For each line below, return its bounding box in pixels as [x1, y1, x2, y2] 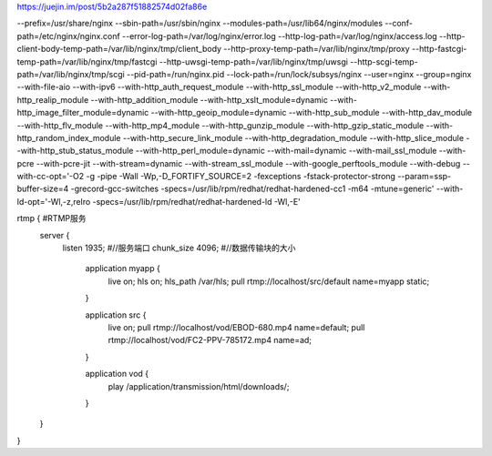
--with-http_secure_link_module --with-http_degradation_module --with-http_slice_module [122, 132, 465, 143]
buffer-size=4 [16, 183, 69, 195]
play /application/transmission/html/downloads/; [108, 380, 290, 391]
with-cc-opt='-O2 [16, 171, 85, 182]
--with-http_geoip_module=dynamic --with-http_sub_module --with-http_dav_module [150, 107, 473, 118]
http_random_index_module [16, 132, 121, 143]
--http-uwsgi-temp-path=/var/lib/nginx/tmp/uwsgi [159, 56, 348, 67]
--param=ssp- [397, 171, 452, 182]
